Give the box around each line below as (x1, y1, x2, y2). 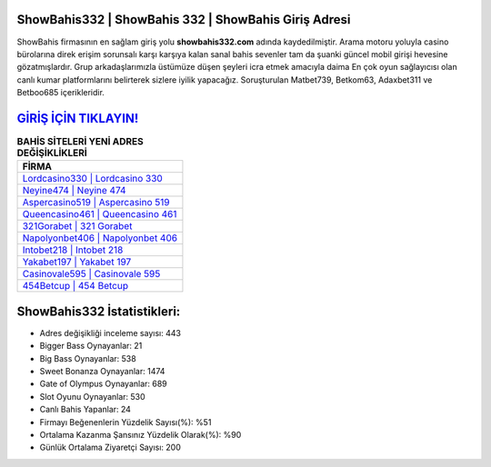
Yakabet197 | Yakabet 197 (22, 255, 132, 268)
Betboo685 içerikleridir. (16, 87, 105, 98)
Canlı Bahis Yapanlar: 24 (39, 404, 132, 415)
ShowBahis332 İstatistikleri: (16, 303, 181, 319)
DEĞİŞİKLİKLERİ (16, 146, 88, 159)
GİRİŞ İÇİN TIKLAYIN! (16, 110, 139, 126)
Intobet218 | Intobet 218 (22, 243, 124, 256)
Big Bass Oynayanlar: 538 (39, 353, 136, 363)
